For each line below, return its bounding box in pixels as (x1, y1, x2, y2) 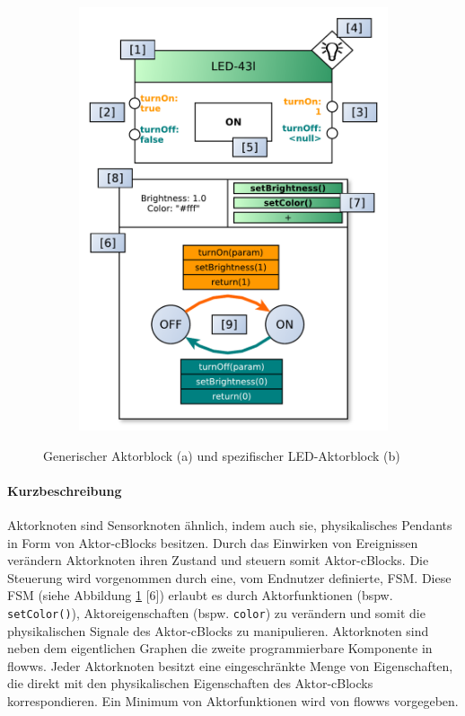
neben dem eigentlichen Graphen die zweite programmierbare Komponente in (7, 639, 433, 658)
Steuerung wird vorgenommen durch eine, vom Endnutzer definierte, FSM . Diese (7, 568, 452, 587)
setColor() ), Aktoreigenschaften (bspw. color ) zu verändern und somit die (7, 603, 426, 622)
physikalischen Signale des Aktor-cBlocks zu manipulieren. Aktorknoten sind (7, 621, 429, 640)
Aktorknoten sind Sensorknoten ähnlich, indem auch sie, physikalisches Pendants (7, 515, 452, 534)
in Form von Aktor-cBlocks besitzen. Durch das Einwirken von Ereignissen (7, 533, 418, 552)
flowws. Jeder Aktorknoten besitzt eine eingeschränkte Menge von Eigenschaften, (7, 656, 453, 675)
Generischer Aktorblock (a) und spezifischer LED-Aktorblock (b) (43, 446, 400, 464)
